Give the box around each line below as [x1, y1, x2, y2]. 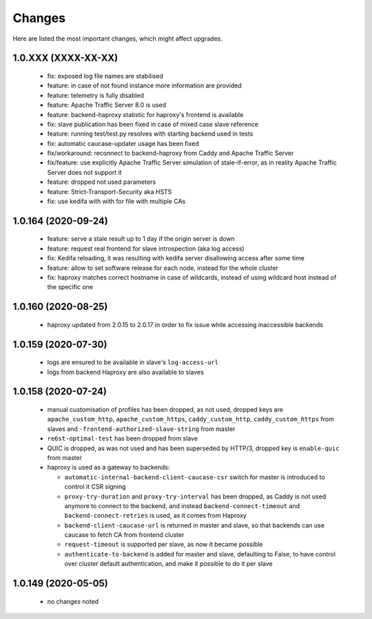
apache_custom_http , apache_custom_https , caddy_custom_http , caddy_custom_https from [47, 415, 334, 423]
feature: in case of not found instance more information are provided [47, 81, 242, 90]
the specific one [47, 283, 93, 291]
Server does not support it [47, 168, 122, 176]
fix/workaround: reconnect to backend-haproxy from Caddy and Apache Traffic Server [47, 149, 294, 158]
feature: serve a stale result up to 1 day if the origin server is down [47, 235, 236, 243]
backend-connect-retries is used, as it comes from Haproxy [64, 512, 247, 520]
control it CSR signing [64, 483, 126, 491]
